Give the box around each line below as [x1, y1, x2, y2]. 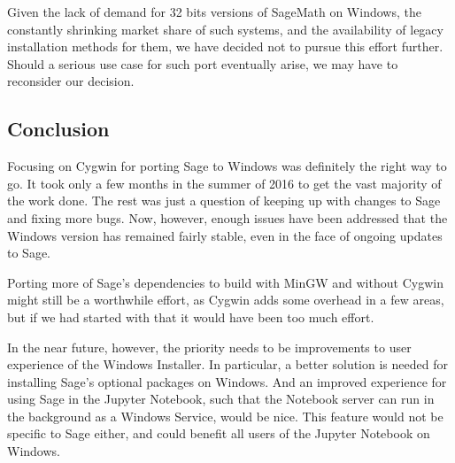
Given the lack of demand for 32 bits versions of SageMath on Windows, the [7, 3, 421, 20]
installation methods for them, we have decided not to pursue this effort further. [7, 37, 443, 56]
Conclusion [7, 115, 110, 143]
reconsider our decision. [7, 72, 135, 90]
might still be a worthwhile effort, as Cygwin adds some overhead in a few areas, [7, 290, 444, 309]
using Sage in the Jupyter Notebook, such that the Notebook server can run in [7, 390, 435, 408]
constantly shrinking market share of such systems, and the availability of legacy [7, 19, 443, 38]
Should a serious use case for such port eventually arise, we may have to [7, 54, 398, 73]
